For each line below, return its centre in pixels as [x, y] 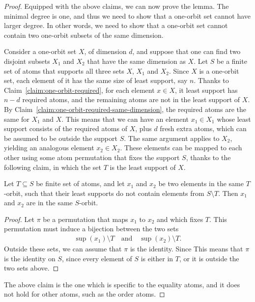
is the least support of [143, 167]
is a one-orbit [219, 70]
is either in [157, 258]
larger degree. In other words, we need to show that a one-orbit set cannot [116, 25]
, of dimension [105, 51]
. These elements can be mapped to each [181, 148]
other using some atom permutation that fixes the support [92, 157]
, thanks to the [208, 157]
